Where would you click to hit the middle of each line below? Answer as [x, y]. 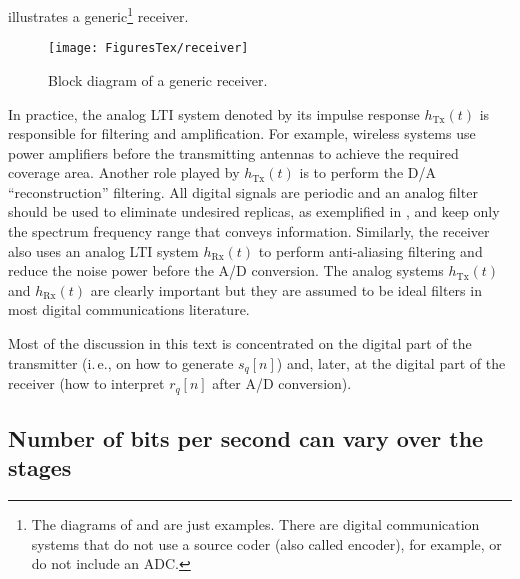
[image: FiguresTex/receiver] [148, 48]
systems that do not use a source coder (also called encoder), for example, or [266, 543]
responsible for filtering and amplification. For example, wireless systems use [242, 133]
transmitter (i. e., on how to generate [121, 362]
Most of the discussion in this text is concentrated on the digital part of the [240, 343]
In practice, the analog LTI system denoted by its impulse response [214, 113]
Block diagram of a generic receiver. [158, 79]
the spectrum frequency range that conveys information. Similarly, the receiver [249, 231]
